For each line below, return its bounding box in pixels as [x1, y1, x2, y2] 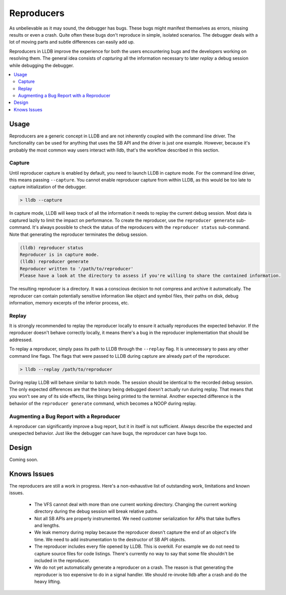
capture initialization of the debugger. [9, 184, 87, 190]
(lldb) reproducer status [20, 245, 84, 250]
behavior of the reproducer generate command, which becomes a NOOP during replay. [9, 400, 197, 406]
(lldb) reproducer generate [20, 259, 89, 264]
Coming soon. [9, 457, 39, 463]
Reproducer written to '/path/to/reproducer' [20, 266, 134, 271]
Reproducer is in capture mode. [20, 251, 100, 257]
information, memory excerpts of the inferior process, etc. [9, 300, 129, 306]
